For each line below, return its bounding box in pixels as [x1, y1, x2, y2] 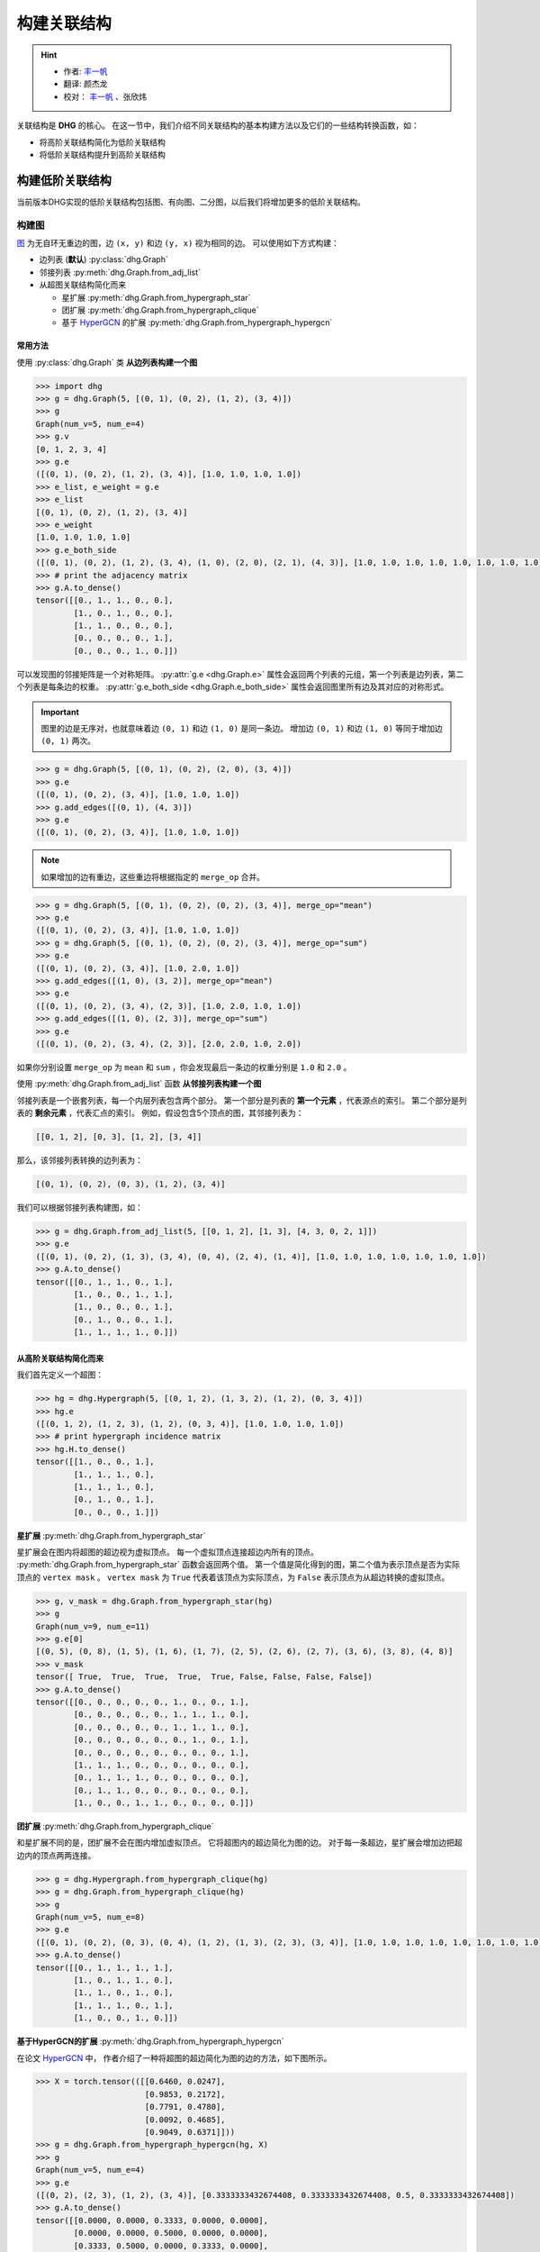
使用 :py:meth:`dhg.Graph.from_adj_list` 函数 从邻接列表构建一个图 [16, 1078, 262, 1089]
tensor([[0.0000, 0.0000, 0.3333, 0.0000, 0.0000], [35, 2215, 269, 2225]
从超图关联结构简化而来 [39, 279, 126, 290]
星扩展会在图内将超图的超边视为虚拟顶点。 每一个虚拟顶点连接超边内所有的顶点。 [16, 1547, 319, 1557]
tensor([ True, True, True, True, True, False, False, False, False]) [35, 1672, 373, 1682]
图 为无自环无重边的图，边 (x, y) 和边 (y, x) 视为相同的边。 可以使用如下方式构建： [16, 237, 339, 248]
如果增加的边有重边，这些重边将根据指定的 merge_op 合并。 [40, 871, 265, 882]
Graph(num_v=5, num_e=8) [35, 1912, 146, 1922]
